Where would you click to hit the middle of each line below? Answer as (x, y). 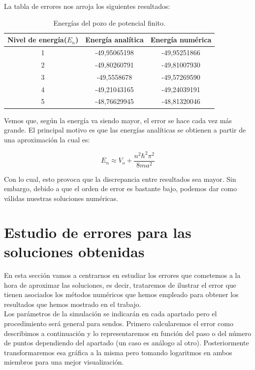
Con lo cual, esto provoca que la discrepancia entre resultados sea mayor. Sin (120, 179)
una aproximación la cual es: (47, 139)
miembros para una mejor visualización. (64, 362)
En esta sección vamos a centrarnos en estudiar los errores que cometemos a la (122, 275)
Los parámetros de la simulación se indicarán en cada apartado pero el (111, 314)
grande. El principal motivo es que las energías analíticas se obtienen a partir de (125, 130)
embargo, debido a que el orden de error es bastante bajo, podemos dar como (120, 188)
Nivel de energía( (37, 40)
